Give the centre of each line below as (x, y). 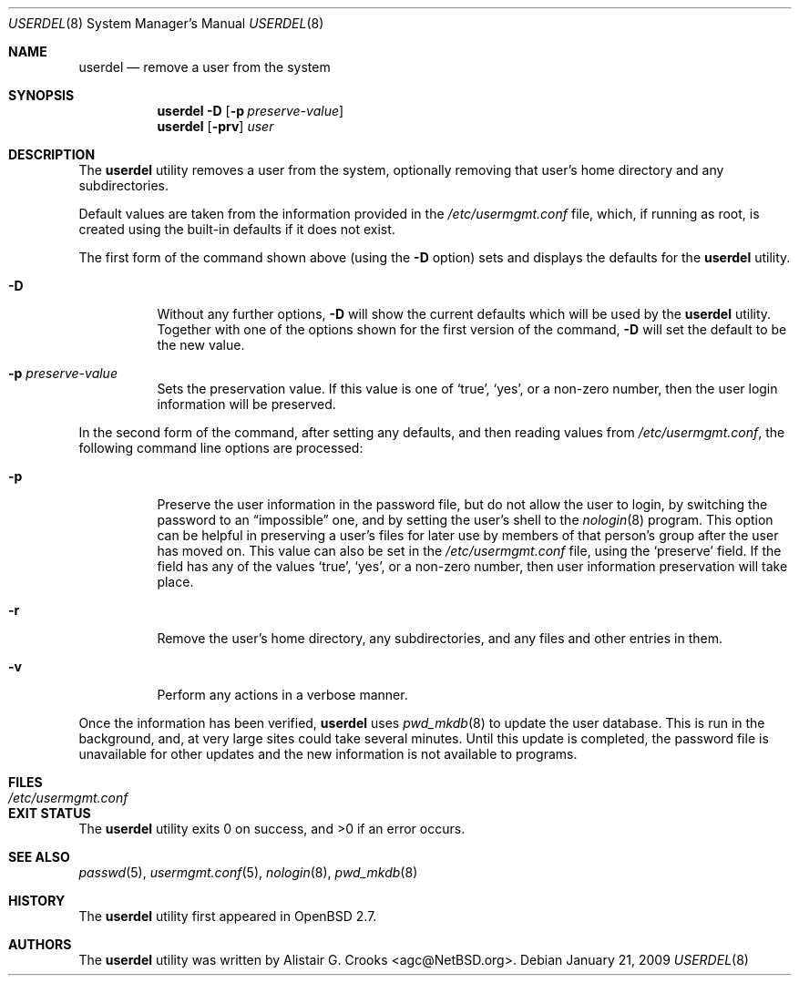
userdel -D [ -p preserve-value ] (251, 111)
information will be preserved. (246, 404)
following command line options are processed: (221, 448)
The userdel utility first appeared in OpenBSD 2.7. (228, 916)
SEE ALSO (39, 857)
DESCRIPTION (52, 154)
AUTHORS (40, 944)
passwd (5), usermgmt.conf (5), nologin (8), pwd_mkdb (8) (248, 872)
